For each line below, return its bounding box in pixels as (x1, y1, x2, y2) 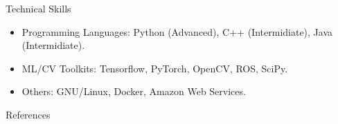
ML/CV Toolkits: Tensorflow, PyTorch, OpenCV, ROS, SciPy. (21, 61, 288, 75)
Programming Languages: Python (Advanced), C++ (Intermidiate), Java (21, 24, 333, 39)
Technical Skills (6, 1, 71, 15)
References (6, 107, 51, 121)
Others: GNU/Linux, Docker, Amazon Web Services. (21, 84, 246, 99)
